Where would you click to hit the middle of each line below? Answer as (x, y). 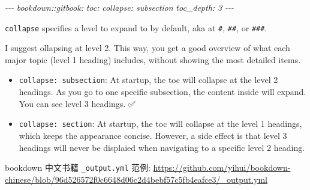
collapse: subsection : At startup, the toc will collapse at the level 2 (148, 80)
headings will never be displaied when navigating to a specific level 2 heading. (162, 147)
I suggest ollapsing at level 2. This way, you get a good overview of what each (148, 48)
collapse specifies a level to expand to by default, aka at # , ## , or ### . (136, 27)
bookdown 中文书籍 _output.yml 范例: (78, 167)
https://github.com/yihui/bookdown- (222, 167)
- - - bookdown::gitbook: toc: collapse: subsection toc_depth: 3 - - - (119, 7)
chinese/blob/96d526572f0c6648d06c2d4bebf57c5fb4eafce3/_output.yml (136, 179)
